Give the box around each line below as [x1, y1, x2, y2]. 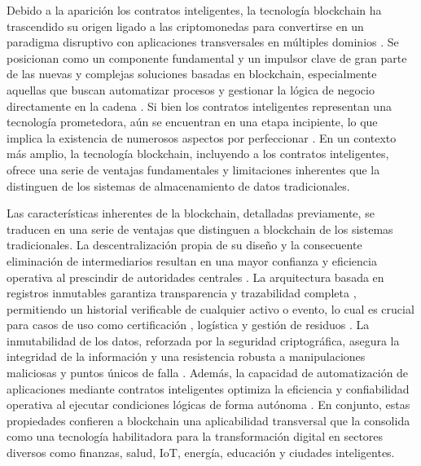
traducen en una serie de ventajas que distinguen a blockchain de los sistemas [7, 220, 393, 237]
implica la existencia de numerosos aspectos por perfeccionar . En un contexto [7, 129, 397, 146]
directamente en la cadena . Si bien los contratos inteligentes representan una [7, 97, 392, 114]
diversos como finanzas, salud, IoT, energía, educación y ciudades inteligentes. [7, 444, 395, 461]
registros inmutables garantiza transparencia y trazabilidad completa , [7, 284, 357, 301]
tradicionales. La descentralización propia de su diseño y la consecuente [7, 236, 362, 253]
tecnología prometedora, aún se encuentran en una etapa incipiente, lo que [7, 113, 378, 130]
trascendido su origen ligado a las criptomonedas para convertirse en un [7, 17, 364, 34]
